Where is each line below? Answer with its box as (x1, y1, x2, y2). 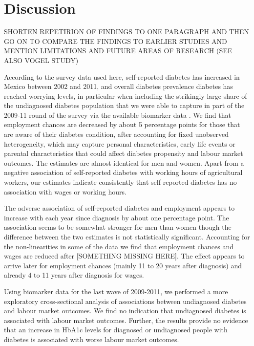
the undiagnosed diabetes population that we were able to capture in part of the (4, 100, 245, 110)
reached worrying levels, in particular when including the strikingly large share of (4, 90, 247, 101)
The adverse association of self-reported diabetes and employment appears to (4, 203, 235, 213)
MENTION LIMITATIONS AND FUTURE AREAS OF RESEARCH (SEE (4, 45, 233, 56)
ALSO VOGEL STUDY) (4, 55, 79, 65)
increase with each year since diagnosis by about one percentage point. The (4, 212, 229, 222)
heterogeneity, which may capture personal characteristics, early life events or (4, 138, 235, 149)
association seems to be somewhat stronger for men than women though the (4, 222, 232, 232)
